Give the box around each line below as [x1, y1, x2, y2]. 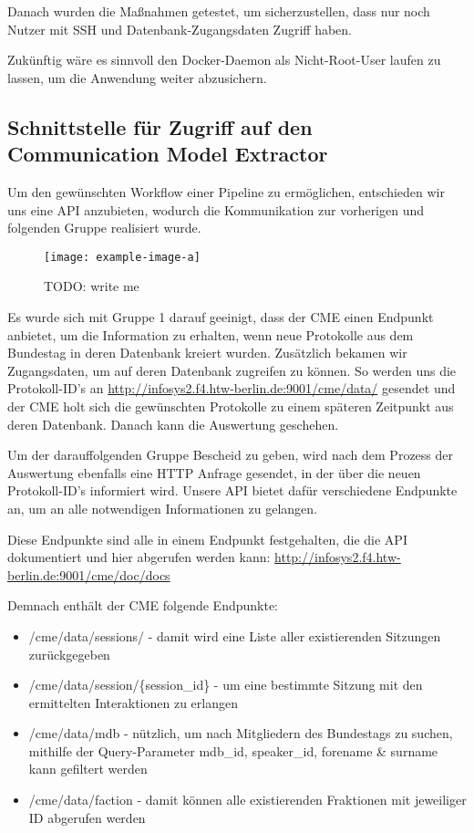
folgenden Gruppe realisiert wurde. [7, 218, 201, 237]
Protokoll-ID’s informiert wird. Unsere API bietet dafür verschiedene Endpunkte [7, 481, 458, 500]
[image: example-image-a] [44, 250, 201, 264]
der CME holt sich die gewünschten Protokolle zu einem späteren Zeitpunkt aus [7, 396, 454, 415]
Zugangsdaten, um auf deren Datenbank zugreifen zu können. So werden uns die [7, 360, 457, 380]
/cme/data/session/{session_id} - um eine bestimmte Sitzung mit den [28, 675, 423, 694]
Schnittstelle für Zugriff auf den [7, 112, 313, 141]
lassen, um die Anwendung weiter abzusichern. [7, 68, 267, 87]
